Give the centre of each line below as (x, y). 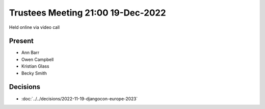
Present (21, 41)
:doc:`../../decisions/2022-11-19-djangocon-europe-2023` (79, 99)
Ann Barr (30, 53)
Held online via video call (34, 27)
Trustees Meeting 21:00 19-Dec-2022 (88, 13)
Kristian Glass (35, 66)
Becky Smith (34, 73)
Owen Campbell (38, 59)
